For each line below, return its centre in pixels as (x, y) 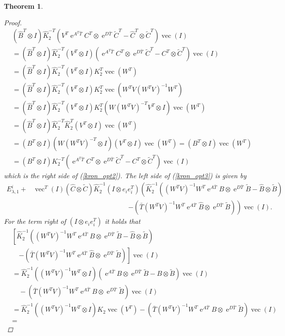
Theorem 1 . (24, 6)
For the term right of (35, 221)
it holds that (123, 221)
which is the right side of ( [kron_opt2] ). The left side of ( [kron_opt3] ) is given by (125, 176)
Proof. (13, 22)
